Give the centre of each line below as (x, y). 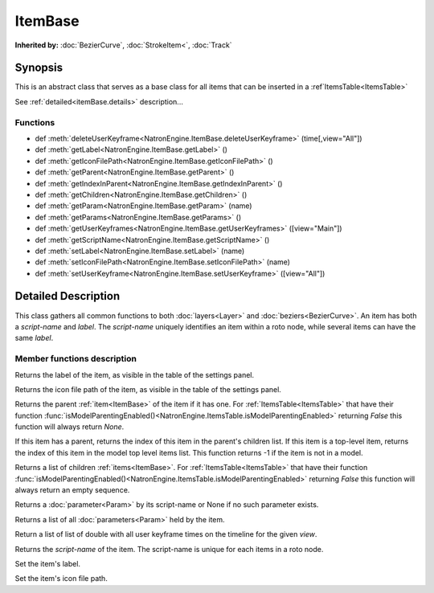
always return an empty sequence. (72, 490)
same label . (34, 338)
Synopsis (39, 68)
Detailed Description (68, 296)
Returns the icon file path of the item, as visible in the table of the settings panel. (148, 389)
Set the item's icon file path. (61, 579)
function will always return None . (70, 427)
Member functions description (76, 359)
